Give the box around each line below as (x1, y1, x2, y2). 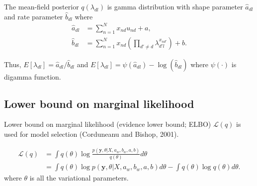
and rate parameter (4, 11, 63, 21)
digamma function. (4, 71, 61, 82)
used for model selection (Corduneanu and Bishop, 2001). (4, 128, 179, 139)
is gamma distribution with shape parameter (107, 1, 243, 11)
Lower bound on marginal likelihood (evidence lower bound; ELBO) (4, 119, 211, 129)
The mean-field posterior (4, 1, 79, 11)
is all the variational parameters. (29, 173, 129, 183)
